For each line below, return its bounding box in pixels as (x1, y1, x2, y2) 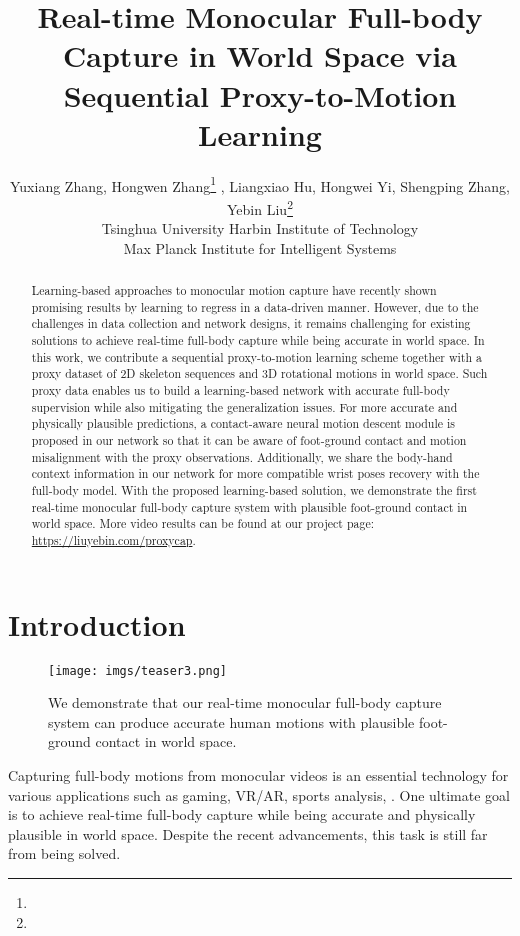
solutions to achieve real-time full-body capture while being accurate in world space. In (31, 332, 485, 349)
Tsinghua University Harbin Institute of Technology (101, 218, 419, 239)
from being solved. (8, 843, 121, 864)
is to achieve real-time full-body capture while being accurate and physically (8, 804, 476, 825)
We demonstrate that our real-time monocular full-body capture (48, 692, 442, 713)
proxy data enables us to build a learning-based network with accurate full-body (31, 382, 450, 399)
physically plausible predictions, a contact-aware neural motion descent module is (31, 415, 455, 432)
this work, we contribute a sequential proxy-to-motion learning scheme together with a (31, 348, 482, 365)
